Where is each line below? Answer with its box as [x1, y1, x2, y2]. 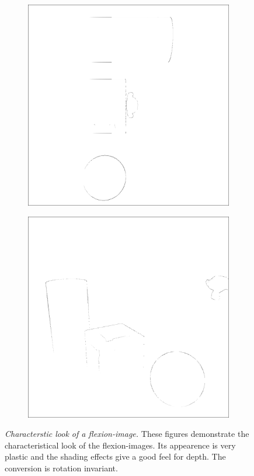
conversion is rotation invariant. [5, 461, 118, 474]
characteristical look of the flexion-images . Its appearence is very [5, 439, 236, 451]
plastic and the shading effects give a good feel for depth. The [5, 450, 226, 463]
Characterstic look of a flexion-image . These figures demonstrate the [5, 428, 249, 440]
